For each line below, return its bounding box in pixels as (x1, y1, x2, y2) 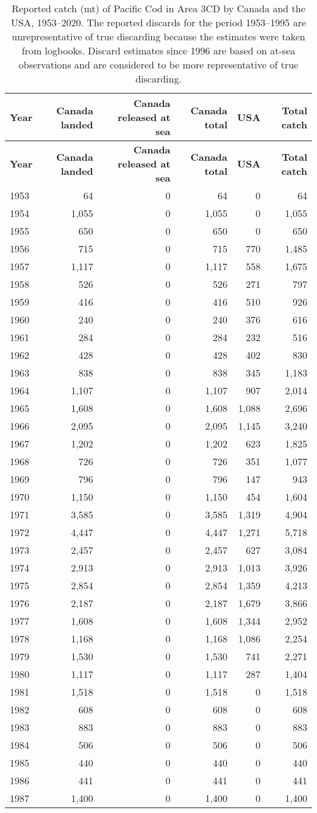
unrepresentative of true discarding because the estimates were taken (12, 29, 305, 43)
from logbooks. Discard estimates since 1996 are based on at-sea (21, 43, 296, 57)
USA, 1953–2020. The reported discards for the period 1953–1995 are (10, 15, 307, 29)
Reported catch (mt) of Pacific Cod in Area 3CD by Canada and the (12, 1, 305, 15)
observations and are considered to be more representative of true (18, 57, 299, 72)
